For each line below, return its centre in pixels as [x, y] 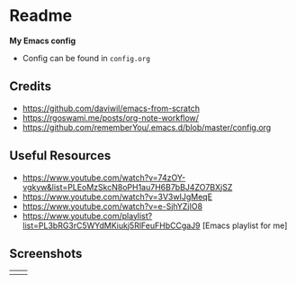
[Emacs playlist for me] [245, 225]
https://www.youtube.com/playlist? [87, 215]
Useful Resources [60, 156]
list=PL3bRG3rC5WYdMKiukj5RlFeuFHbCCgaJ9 [111, 225]
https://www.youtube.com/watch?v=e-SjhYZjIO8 [112, 206]
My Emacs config [43, 41]
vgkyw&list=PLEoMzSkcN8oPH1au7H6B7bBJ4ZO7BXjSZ [127, 187]
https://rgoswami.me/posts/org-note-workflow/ [111, 117]
